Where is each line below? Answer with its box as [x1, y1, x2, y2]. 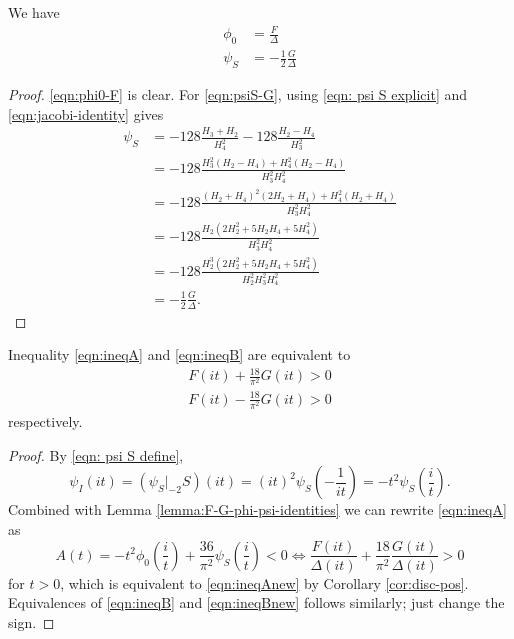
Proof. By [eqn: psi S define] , [8, 444, 184, 465]
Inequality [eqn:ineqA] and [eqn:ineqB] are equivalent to [8, 344, 351, 365]
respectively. [8, 411, 83, 432]
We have [8, 2, 60, 22]
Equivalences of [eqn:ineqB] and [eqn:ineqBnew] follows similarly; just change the [8, 592, 505, 613]
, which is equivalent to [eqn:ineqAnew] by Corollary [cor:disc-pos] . [60, 572, 469, 593]
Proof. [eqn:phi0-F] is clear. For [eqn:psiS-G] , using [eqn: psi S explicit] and [8, 84, 468, 105]
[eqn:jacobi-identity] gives [8, 103, 164, 124]
